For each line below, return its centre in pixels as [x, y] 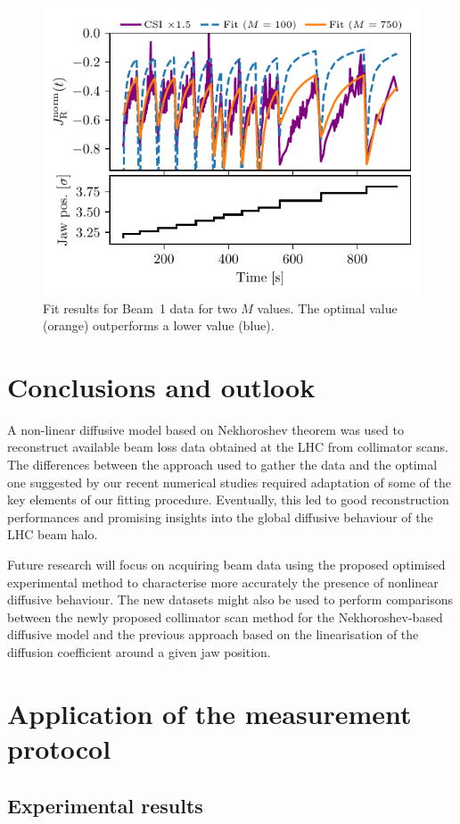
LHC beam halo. [53, 534]
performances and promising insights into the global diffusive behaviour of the [220, 516]
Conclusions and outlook [161, 386]
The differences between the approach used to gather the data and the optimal [222, 465]
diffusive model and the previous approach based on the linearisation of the [213, 634]
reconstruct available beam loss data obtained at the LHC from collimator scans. [228, 447]
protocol [59, 748]
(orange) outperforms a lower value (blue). [159, 325]
